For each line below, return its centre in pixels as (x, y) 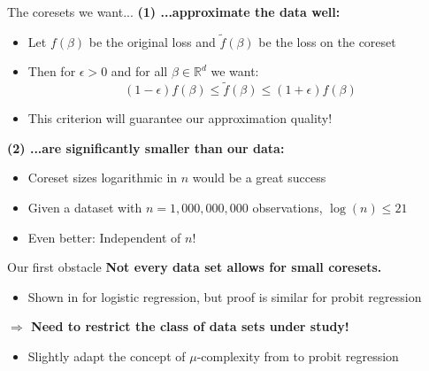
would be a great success (259, 178)
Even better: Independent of (104, 237)
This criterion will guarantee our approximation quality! (180, 118)
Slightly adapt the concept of (107, 356)
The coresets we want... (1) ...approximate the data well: (174, 12)
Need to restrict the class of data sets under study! (190, 326)
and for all (139, 71)
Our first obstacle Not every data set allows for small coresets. (195, 267)
